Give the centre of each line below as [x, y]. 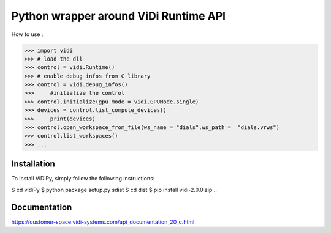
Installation [33, 164]
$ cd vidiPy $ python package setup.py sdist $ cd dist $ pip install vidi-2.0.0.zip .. [114, 190]
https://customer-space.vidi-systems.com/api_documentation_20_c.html [103, 222]
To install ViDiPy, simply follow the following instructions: [83, 179]
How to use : [27, 34]
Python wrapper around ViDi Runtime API [119, 16]
